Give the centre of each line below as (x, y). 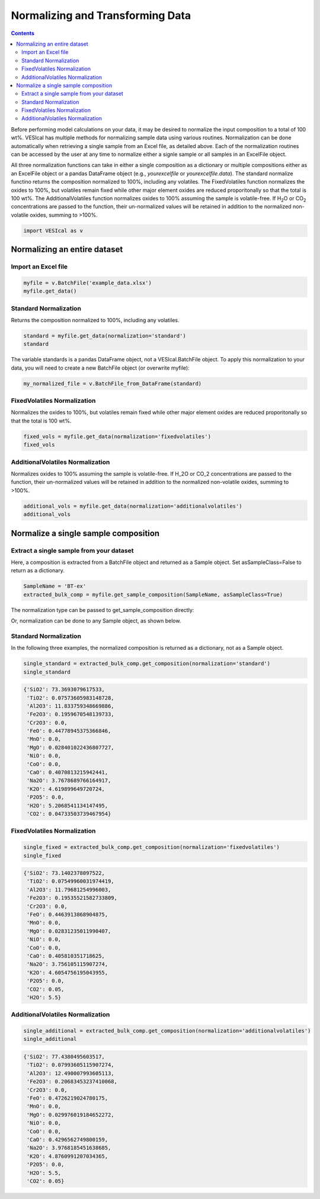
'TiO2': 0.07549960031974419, (71, 881)
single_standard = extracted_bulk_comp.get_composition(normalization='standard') (147, 664)
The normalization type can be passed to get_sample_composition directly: (103, 610)
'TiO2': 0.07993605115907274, (71, 1065)
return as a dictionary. (38, 570)
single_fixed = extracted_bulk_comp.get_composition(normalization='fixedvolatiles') (151, 847)
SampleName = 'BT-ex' (55, 586)
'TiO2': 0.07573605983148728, (71, 698)
